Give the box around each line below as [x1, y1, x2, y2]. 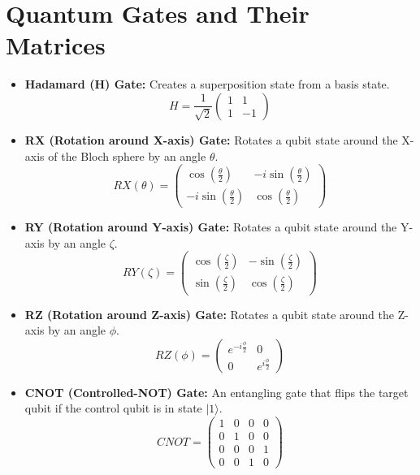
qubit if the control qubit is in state [24, 399, 202, 417]
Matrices [6, 28, 106, 62]
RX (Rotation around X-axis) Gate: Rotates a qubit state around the [24, 131, 398, 148]
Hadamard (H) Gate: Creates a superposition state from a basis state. [24, 76, 390, 93]
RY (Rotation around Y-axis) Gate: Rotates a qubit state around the [24, 218, 397, 235]
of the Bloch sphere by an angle [48, 147, 206, 164]
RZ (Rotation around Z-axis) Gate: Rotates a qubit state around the [24, 305, 395, 322]
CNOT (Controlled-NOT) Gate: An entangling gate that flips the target [24, 383, 409, 400]
